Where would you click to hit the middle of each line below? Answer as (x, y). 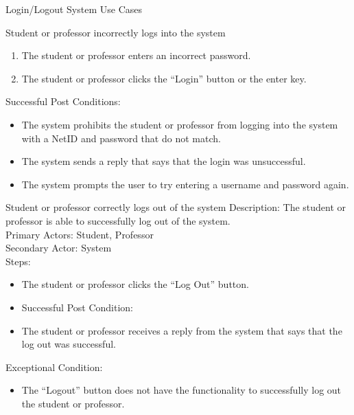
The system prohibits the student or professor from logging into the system (180, 124)
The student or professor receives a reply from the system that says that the (182, 330)
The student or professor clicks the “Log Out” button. (135, 284)
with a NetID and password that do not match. (121, 138)
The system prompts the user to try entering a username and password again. (185, 184)
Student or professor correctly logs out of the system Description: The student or (176, 207)
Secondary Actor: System (59, 248)
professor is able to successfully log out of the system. (118, 220)
